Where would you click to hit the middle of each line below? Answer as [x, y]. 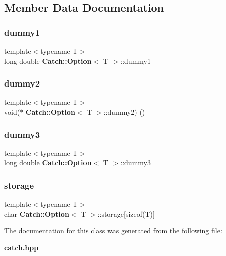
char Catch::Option [37, 214]
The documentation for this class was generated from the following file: [113, 231]
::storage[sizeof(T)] [126, 214]
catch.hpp [21, 247]
